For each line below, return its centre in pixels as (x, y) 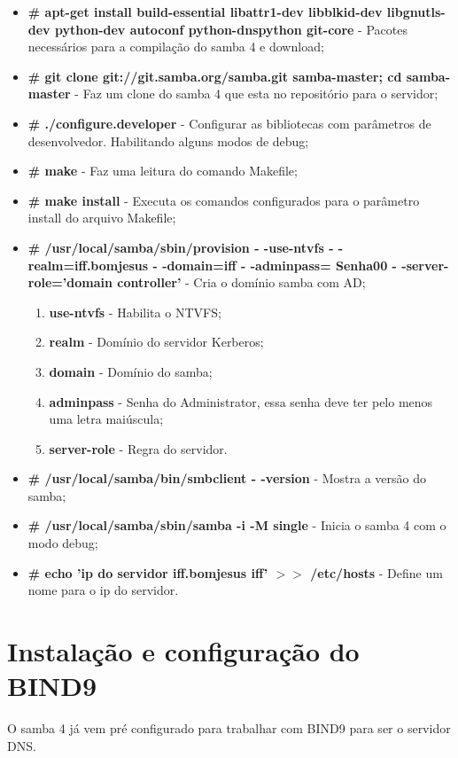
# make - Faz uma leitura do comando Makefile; (163, 171)
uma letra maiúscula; (106, 419)
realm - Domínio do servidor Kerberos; (156, 342)
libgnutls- (416, 12)
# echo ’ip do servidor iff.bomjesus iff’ (148, 572)
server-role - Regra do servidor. (138, 448)
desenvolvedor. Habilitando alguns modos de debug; (168, 141)
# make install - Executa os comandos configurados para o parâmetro (224, 200)
